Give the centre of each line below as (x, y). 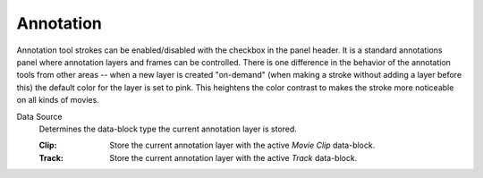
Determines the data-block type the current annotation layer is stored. (168, 129)
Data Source (39, 116)
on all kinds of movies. (58, 100)
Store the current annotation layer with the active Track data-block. (233, 157)
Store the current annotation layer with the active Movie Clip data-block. (242, 145)
